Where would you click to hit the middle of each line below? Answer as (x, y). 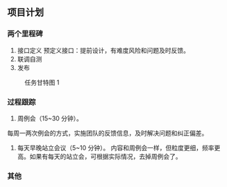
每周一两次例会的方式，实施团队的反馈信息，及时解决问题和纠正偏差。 (108, 133)
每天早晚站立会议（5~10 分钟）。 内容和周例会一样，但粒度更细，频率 (116, 148)
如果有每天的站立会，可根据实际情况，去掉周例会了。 (106, 156)
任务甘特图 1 (42, 82)
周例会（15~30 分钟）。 (50, 118)
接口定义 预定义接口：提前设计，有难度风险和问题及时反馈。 (103, 50)
